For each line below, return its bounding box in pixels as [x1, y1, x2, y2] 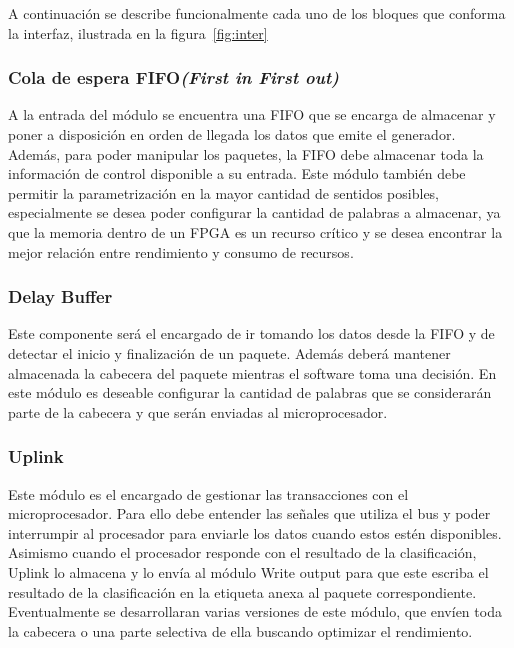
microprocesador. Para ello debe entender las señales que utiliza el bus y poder [8, 503, 491, 524]
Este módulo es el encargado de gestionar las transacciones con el [8, 483, 409, 504]
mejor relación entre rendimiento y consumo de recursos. [8, 241, 354, 262]
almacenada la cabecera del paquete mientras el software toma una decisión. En [8, 362, 497, 383]
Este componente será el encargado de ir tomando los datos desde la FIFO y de [8, 323, 495, 344]
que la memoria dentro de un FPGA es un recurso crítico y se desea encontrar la [8, 221, 503, 242]
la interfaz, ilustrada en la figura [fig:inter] [8, 22, 268, 43]
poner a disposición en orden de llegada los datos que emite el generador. [8, 124, 456, 144]
